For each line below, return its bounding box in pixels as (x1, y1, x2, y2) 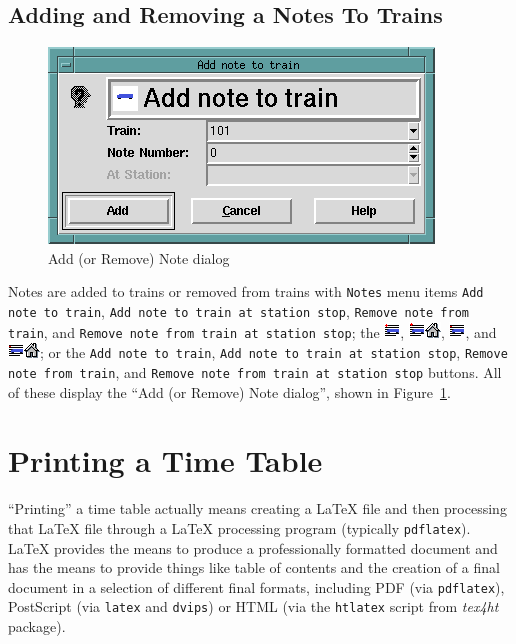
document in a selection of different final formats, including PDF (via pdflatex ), (8, 576, 505, 597)
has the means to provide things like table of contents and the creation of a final (8, 557, 500, 578)
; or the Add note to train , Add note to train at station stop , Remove (40, 342, 508, 363)
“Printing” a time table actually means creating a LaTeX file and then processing (8, 498, 507, 519)
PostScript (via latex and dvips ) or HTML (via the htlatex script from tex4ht (8, 596, 499, 617)
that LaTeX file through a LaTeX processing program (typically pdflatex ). (8, 517, 471, 538)
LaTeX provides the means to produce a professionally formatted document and (8, 537, 498, 558)
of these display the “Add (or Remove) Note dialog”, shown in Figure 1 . (8, 381, 451, 402)
